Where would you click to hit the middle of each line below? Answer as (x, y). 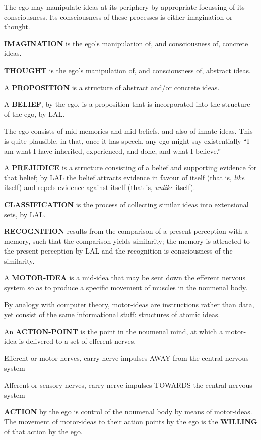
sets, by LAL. (25, 214)
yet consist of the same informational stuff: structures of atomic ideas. (112, 314)
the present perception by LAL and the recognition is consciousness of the (118, 251)
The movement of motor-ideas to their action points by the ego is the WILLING (131, 421)
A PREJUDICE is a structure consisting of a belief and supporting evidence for (130, 168)
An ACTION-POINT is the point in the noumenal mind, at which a (114, 331)
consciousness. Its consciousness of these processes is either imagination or (118, 16)
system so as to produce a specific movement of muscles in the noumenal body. (126, 288)
